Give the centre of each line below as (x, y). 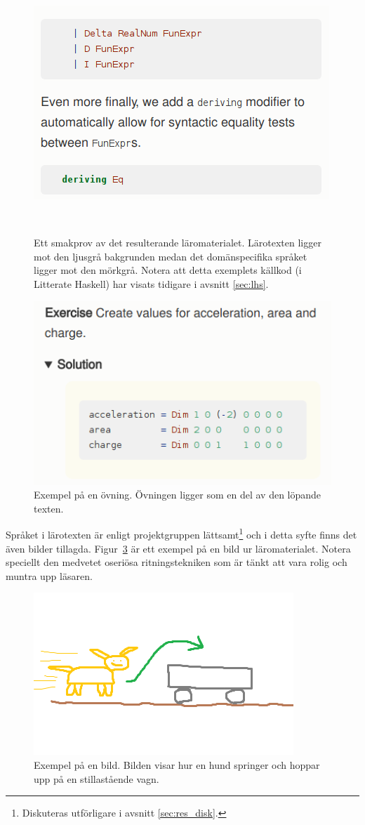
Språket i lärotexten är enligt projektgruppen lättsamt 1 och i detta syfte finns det (181, 534)
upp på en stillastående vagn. (97, 778)
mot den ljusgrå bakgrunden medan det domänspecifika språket (171, 256)
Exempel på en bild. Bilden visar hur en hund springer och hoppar (177, 765)
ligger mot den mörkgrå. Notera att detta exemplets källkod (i (168, 270)
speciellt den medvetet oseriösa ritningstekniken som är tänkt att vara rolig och (177, 562)
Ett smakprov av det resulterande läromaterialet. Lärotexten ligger (178, 243)
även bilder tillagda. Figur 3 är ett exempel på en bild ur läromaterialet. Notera (178, 548)
